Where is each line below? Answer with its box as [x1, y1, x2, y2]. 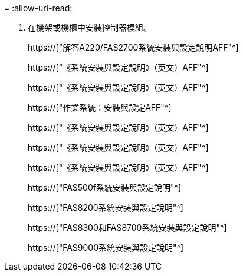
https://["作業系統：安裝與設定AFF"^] [28, 102, 172, 112]
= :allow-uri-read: [4, 3, 73, 13]
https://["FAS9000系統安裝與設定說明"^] [28, 242, 184, 252]
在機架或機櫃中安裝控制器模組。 [28, 22, 152, 32]
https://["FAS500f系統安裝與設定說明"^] [28, 182, 182, 192]
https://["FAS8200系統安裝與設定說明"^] [28, 202, 183, 212]
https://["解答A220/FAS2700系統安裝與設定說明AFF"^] [28, 42, 239, 52]
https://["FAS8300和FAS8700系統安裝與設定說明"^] [28, 222, 227, 232]
